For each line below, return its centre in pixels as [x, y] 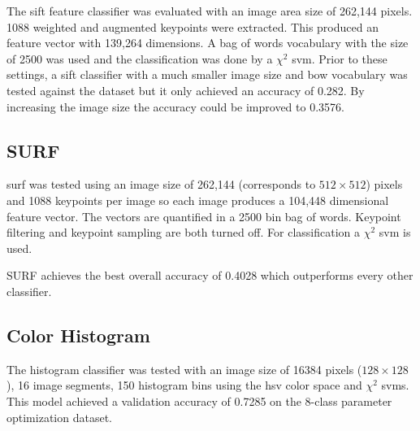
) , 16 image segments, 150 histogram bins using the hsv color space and [184, 385]
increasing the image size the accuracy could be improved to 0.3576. [175, 106]
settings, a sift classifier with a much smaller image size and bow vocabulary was [207, 74]
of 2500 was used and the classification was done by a [140, 58]
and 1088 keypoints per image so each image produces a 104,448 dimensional [198, 200]
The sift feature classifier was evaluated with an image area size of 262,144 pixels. [210, 11]
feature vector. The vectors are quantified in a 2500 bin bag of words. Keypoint [204, 216]
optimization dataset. [59, 417]
